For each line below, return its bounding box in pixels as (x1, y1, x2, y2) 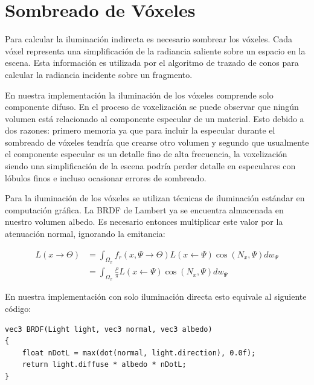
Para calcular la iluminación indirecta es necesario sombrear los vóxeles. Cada (5, 33, 292, 45)
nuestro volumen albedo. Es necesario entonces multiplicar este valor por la (5, 215, 283, 228)
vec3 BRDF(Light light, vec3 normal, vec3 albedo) (5, 325, 213, 334)
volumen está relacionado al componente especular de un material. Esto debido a (5, 112, 304, 125)
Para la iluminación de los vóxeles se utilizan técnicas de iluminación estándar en (5, 192, 305, 204)
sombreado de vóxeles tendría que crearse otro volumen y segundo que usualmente (5, 135, 309, 148)
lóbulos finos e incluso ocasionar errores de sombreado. (5, 171, 207, 184)
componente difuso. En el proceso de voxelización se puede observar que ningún (5, 100, 299, 113)
